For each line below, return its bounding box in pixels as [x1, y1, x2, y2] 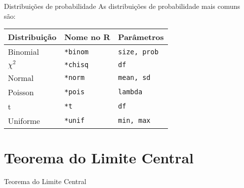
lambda [118, 88, 143, 96]
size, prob [118, 47, 159, 56]
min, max [118, 116, 151, 125]
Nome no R [64, 31, 111, 43]
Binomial [8, 46, 39, 58]
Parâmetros [118, 31, 164, 43]
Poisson [8, 86, 34, 98]
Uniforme [8, 114, 40, 126]
